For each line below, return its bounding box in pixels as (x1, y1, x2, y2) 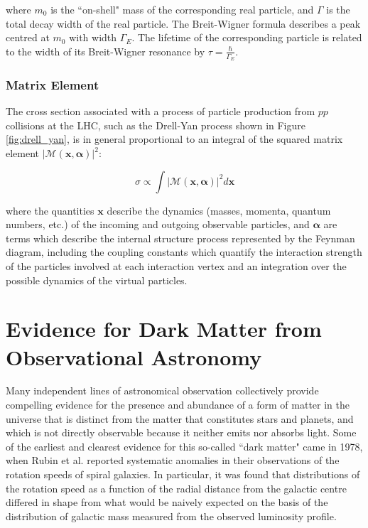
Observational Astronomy (6, 342, 262, 371)
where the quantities (6, 203, 94, 217)
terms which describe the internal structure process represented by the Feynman (6, 230, 355, 245)
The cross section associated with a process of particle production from (6, 104, 315, 119)
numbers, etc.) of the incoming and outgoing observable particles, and (6, 217, 310, 232)
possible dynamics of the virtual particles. (6, 272, 188, 287)
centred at (6, 30, 50, 45)
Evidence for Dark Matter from (6, 314, 322, 343)
